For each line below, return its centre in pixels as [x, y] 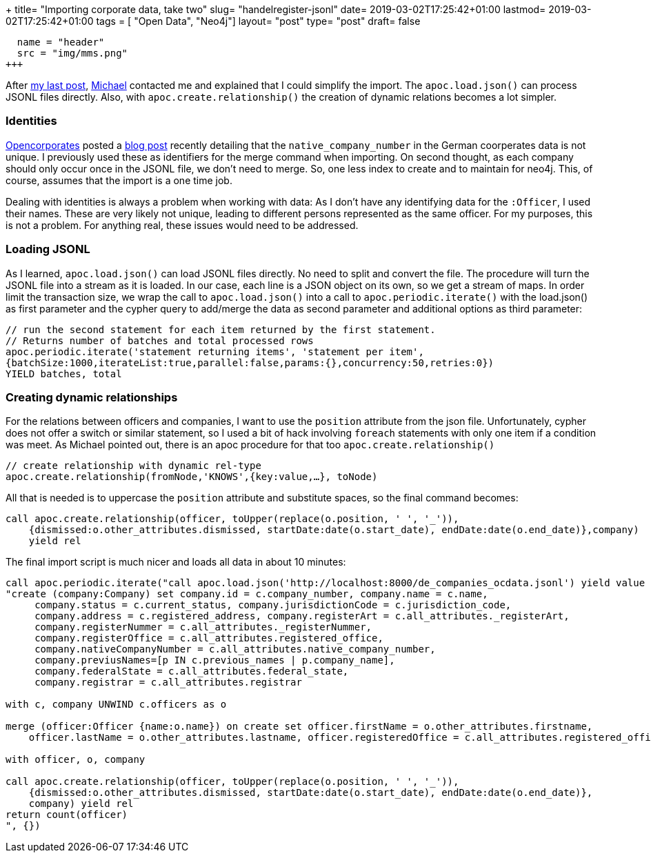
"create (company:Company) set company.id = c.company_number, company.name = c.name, [247, 594]
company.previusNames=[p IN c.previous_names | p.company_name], [215, 660]
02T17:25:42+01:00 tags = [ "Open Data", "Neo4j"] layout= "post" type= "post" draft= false [213, 21]
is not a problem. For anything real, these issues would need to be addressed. [182, 225]
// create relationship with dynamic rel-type [133, 466]
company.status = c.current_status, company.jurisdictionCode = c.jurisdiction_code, [273, 605]
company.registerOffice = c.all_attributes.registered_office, [209, 638]
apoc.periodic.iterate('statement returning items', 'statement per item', [215, 351]
